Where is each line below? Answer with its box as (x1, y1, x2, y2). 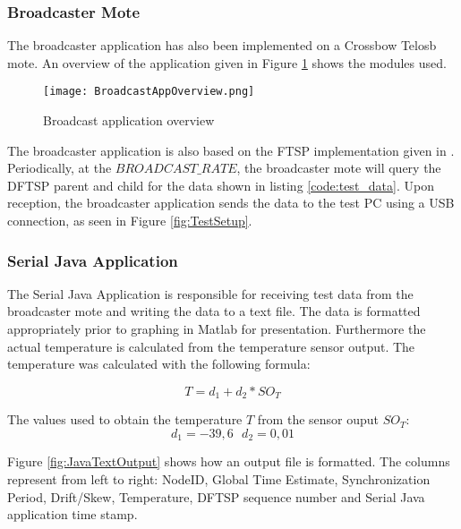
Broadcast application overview (43, 111, 215, 130)
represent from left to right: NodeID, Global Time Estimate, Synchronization (7, 469, 431, 488)
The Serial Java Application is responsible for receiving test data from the (7, 284, 414, 303)
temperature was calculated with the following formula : (7, 354, 311, 373)
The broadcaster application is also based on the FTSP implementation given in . (7, 141, 455, 159)
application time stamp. (7, 505, 138, 524)
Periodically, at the (7, 158, 112, 177)
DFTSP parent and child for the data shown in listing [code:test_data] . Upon (7, 175, 434, 194)
